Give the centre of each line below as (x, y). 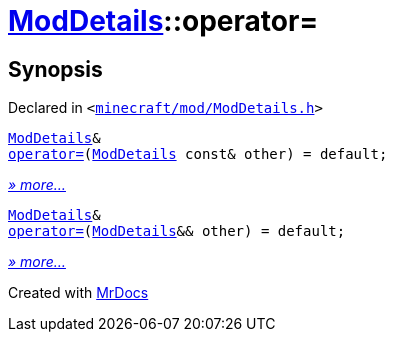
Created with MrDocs (78, 293)
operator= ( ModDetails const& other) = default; (198, 154)
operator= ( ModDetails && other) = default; (177, 231)
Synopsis (55, 69)
